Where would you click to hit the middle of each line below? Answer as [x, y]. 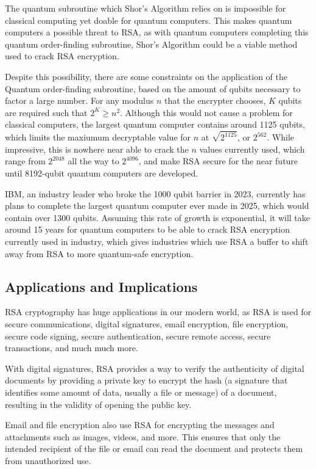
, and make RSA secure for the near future [218, 161]
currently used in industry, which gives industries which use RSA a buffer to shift [157, 241]
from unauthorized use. [48, 460]
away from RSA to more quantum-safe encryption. [99, 253]
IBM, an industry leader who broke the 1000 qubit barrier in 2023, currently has [155, 193]
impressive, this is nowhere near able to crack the [97, 149]
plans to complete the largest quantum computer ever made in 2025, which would [157, 205]
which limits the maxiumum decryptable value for [98, 137]
